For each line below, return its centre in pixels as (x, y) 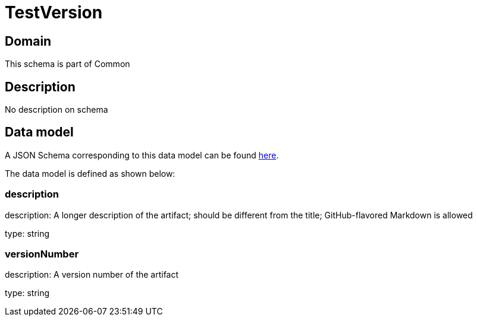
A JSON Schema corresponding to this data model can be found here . (142, 155)
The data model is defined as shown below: (90, 173)
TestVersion (54, 12)
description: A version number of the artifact (92, 275)
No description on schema (57, 110)
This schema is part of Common (68, 64)
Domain (28, 41)
